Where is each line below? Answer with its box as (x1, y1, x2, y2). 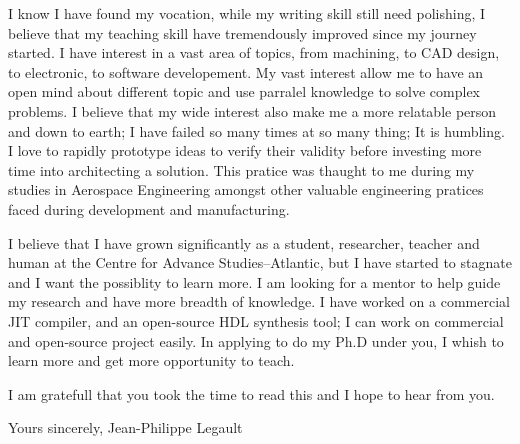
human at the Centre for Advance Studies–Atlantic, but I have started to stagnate (8, 252, 512, 273)
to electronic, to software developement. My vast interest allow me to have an (8, 61, 484, 82)
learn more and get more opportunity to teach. (8, 350, 295, 371)
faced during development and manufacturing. (8, 198, 290, 219)
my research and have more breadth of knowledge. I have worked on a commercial (8, 291, 510, 312)
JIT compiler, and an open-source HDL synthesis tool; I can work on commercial (8, 310, 504, 331)
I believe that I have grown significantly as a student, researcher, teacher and (8, 232, 480, 253)
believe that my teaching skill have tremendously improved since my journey (8, 22, 477, 43)
